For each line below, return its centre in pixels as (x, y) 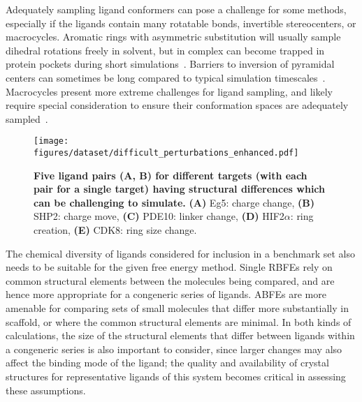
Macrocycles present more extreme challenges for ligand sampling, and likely (169, 91)
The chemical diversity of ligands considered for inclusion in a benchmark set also (180, 253)
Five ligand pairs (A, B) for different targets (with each (171, 175)
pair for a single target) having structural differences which (180, 189)
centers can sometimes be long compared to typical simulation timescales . (166, 77)
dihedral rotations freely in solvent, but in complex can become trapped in (165, 50)
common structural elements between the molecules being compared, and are (170, 280)
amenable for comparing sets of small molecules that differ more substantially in (177, 308)
